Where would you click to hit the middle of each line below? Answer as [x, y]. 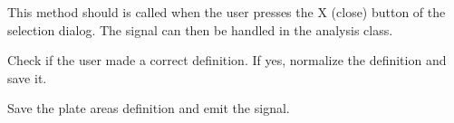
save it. [27, 77]
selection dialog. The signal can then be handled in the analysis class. [200, 29]
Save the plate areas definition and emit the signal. [149, 108]
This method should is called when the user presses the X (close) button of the [227, 12]
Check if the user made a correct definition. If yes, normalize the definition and [227, 60]
